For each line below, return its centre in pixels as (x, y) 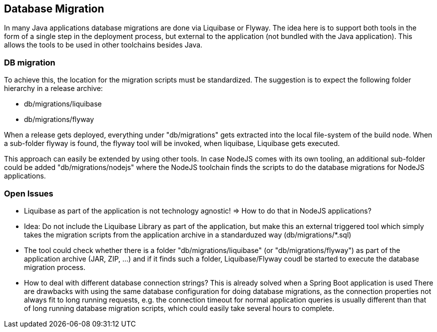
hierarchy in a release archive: (53, 88)
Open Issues (29, 193)
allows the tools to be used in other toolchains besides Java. (103, 45)
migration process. (55, 267)
